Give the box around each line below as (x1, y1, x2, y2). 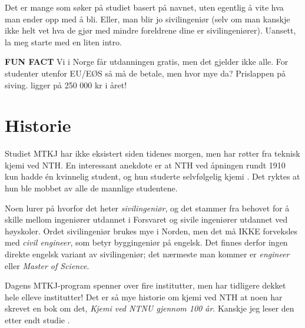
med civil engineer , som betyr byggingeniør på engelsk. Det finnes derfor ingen (5, 236, 288, 249)
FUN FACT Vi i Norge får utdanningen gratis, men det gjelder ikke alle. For (5, 55, 289, 68)
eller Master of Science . (5, 259, 89, 271)
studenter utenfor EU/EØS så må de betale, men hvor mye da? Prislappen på (5, 67, 286, 79)
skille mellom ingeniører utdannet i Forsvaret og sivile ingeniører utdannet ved (5, 213, 288, 226)
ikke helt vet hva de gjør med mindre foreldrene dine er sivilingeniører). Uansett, (5, 24, 296, 37)
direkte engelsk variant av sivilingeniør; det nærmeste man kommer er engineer (5, 248, 290, 260)
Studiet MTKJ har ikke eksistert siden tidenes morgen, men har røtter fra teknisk (5, 147, 300, 160)
